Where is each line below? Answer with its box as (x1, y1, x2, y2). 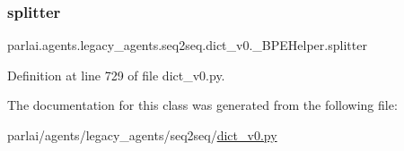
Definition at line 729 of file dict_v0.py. (7, 65, 225, 84)
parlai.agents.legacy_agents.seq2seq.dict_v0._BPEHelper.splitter (7, 36, 367, 55)
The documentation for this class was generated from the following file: (7, 96, 398, 114)
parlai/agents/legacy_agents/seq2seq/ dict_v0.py (7, 126, 277, 144)
